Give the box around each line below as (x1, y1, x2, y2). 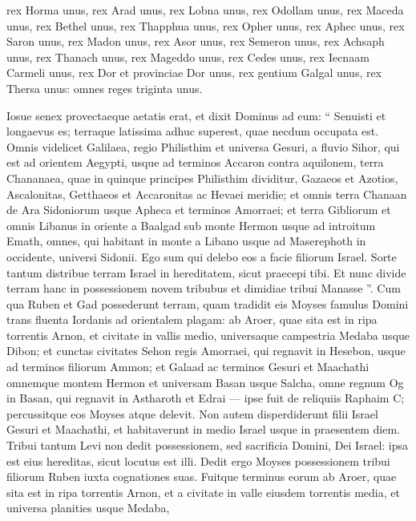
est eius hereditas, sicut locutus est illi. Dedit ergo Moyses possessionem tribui (6, 452, 390, 469)
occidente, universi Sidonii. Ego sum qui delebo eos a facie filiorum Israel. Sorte (6, 248, 397, 265)
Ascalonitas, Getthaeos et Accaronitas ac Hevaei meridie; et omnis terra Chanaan (6, 185, 407, 202)
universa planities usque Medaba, (6, 499, 170, 516)
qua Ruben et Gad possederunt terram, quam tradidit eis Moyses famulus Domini (6, 295, 409, 312)
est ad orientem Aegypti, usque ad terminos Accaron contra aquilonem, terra (6, 154, 384, 171)
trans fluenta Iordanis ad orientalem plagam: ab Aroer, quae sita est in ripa (6, 311, 378, 328)
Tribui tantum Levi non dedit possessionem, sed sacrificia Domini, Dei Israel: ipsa (6, 437, 409, 454)
